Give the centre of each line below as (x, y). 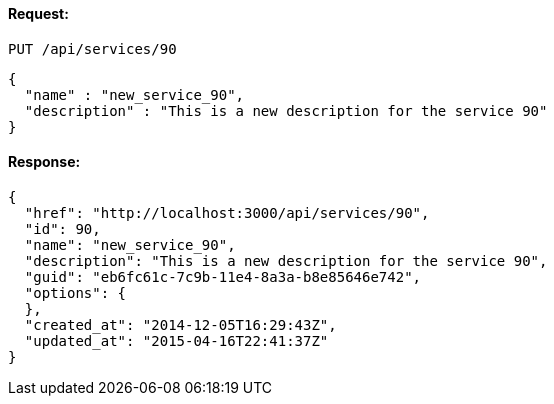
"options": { (75, 292)
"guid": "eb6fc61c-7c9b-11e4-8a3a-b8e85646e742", (223, 276)
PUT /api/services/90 (92, 48)
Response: (44, 162)
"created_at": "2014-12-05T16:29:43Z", (180, 324)
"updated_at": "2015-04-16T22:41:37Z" (176, 340)
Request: (38, 13)
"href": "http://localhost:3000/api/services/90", (227, 212)
